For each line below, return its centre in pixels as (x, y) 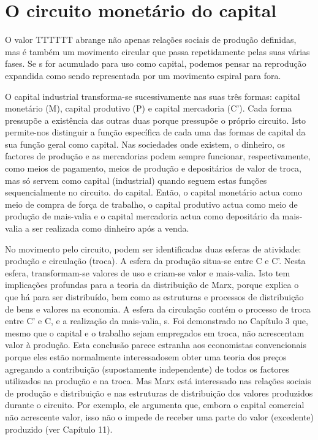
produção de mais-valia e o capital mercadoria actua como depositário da (142, 216)
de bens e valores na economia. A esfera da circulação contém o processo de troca (158, 309)
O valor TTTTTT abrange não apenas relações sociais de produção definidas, (151, 40)
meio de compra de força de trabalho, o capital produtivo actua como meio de (151, 204)
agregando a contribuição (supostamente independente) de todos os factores (147, 369)
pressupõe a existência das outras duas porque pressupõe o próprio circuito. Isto (155, 120)
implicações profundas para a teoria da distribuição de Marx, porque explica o (152, 285)
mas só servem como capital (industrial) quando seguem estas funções (136, 180)
